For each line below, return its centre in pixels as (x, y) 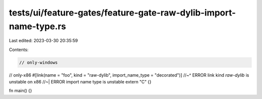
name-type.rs (38, 26)
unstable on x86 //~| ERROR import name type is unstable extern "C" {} (80, 82)
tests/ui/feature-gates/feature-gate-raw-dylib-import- (123, 13)
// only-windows (39, 62)
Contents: (19, 49)
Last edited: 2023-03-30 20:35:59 (43, 41)
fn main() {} (21, 91)
